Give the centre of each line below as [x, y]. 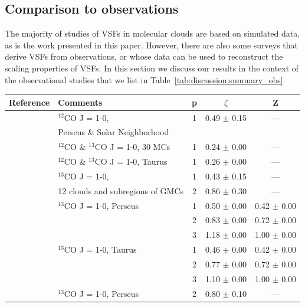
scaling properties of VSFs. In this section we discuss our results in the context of [152, 68]
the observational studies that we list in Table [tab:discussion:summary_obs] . [145, 79]
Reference [29, 102]
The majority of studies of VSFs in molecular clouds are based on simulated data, [152, 33]
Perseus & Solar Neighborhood [114, 132]
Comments [80, 102]
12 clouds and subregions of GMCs [121, 190]
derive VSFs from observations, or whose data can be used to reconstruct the [144, 56]
